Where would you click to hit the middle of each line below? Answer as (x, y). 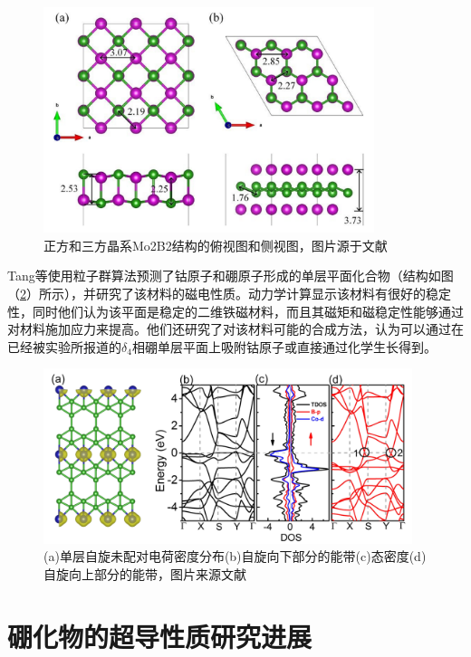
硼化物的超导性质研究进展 (160, 636)
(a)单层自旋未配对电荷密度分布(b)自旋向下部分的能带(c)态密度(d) (235, 556)
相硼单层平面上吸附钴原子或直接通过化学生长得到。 (284, 346)
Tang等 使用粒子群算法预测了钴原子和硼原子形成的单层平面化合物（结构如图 (231, 276)
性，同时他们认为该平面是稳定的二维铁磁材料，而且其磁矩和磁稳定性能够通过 (235, 311)
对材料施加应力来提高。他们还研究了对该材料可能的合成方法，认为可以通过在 (235, 329)
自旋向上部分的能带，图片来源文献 (145, 573)
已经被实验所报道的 (64, 346)
